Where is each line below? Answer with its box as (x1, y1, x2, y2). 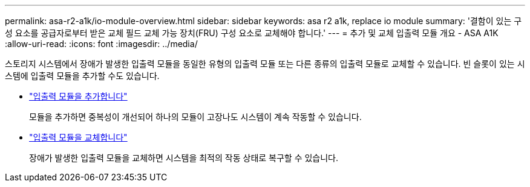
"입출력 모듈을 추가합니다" (29, 91, 128, 101)
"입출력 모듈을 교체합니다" (29, 132, 128, 142)
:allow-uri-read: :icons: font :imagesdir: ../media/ (5, 39, 198, 49)
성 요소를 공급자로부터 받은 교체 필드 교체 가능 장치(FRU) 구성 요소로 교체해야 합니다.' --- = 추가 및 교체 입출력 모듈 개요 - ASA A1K (5, 28, 499, 38)
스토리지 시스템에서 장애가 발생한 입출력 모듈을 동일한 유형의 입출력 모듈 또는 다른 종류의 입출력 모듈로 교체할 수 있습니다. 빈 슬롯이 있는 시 (5, 59, 525, 69)
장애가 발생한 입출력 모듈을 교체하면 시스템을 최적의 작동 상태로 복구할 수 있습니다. (29, 153, 339, 163)
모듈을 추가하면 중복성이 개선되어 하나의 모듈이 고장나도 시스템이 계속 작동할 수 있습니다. (29, 112, 362, 122)
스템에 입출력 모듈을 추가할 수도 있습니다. (5, 71, 160, 81)
